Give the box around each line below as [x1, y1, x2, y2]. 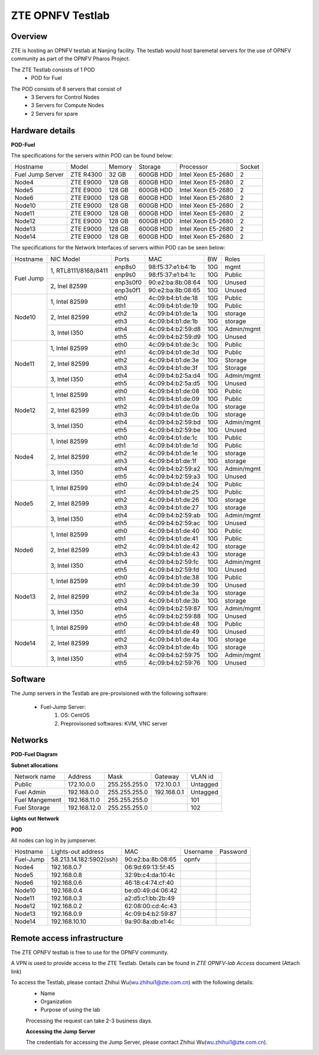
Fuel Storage [14, 804, 50, 812]
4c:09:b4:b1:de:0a [148, 402, 199, 410]
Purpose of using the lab [40, 1006, 100, 1014]
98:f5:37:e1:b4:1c [148, 270, 196, 279]
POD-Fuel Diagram [11, 751, 58, 758]
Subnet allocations [11, 762, 58, 769]
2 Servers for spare [31, 110, 78, 117]
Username [184, 847, 213, 856]
